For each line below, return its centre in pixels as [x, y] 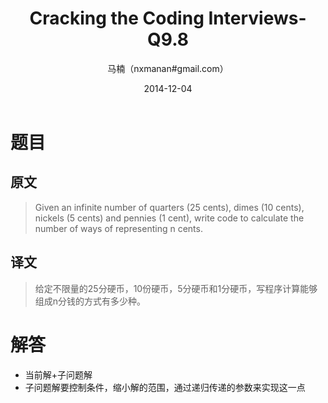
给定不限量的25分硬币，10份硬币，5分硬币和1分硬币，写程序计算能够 [176, 288]
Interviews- [257, 18]
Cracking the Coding [117, 18]
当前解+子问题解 [58, 374]
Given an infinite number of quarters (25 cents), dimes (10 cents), [169, 207]
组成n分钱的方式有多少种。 [90, 301]
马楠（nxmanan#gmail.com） [168, 68]
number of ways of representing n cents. [118, 228]
